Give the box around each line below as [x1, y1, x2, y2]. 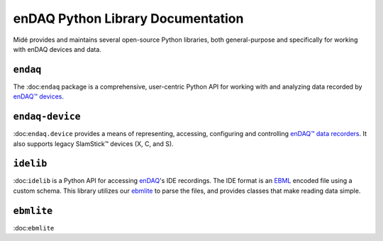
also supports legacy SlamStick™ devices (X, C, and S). [13, 139, 174, 148]
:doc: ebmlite [13, 223, 55, 232]
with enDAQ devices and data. [13, 45, 102, 53]
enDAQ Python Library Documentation [13, 11, 244, 26]
